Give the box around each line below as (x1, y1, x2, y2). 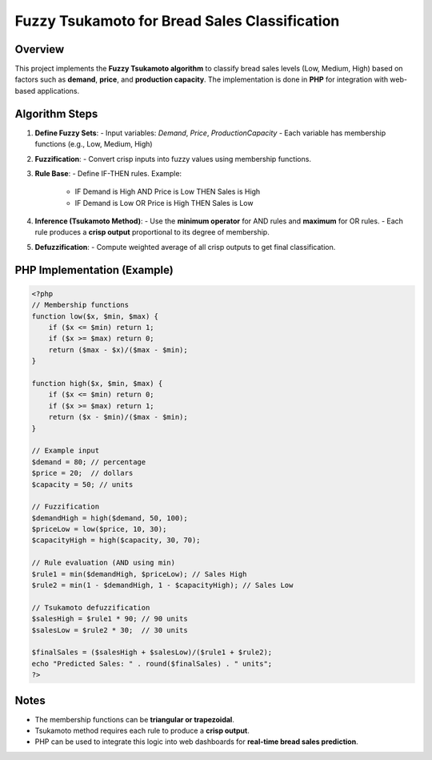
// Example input (31, 446, 100, 456)
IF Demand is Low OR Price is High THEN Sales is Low (74, 198, 254, 207)
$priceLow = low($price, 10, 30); (31, 525, 167, 534)
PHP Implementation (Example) (14, 263, 174, 276)
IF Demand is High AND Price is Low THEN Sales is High (74, 187, 261, 196)
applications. (37, 86, 80, 95)
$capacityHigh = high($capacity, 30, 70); (31, 536, 201, 545)
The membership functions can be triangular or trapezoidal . (34, 714, 235, 724)
